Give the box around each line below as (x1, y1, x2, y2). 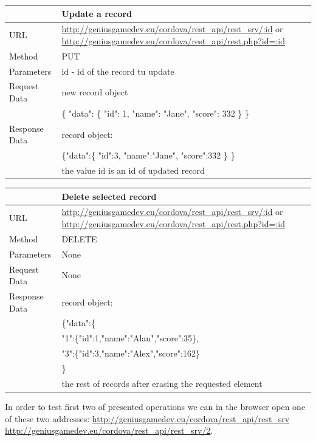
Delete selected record (61, 190, 157, 202)
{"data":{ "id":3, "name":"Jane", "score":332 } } (61, 149, 235, 162)
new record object (61, 86, 128, 98)
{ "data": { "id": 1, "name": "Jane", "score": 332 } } (61, 106, 249, 119)
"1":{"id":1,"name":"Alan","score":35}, (61, 332, 199, 344)
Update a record (61, 7, 132, 19)
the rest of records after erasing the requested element (61, 377, 263, 389)
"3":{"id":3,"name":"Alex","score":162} (61, 347, 200, 360)
